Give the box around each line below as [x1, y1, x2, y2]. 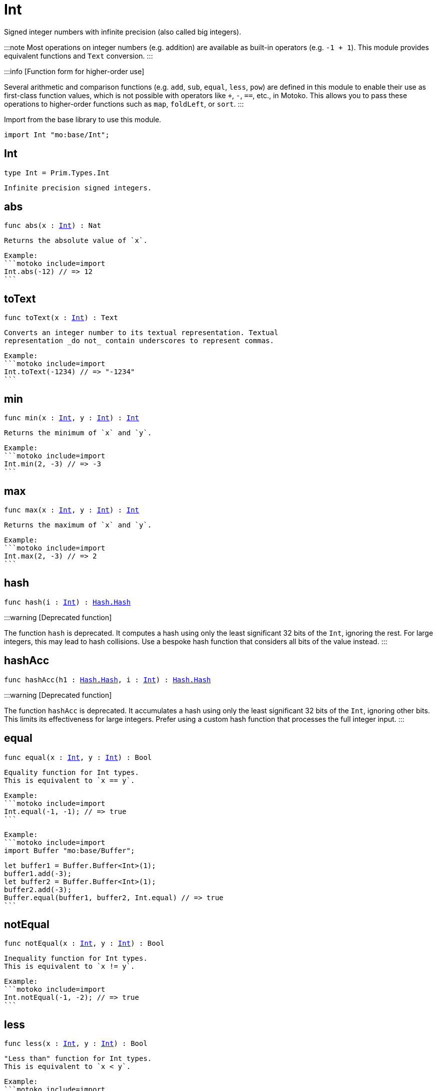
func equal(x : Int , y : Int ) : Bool [4, 753, 152, 761]
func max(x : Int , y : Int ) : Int [4, 505, 139, 514]
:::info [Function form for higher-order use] [4, 67, 145, 76]
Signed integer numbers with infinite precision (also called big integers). [4, 27, 241, 36]
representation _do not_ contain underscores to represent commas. [4, 337, 274, 345]
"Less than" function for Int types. [4, 1054, 152, 1063]
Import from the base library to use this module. [4, 115, 161, 124]
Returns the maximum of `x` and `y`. [4, 520, 152, 529]
